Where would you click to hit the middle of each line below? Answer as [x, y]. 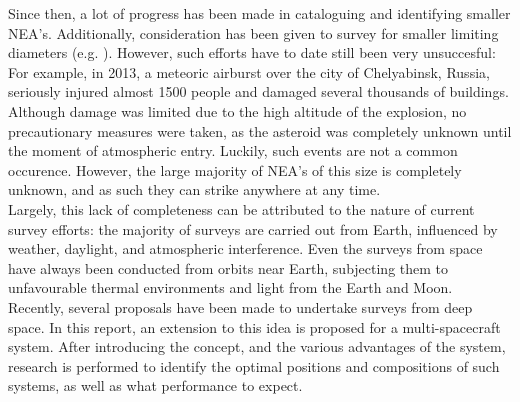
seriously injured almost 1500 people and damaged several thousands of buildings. [258, 91]
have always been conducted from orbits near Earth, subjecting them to [228, 267]
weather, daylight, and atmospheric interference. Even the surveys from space [245, 248]
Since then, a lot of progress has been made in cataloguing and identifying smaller [259, 13]
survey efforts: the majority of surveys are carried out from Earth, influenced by [253, 228]
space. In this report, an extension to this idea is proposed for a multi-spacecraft [254, 326]
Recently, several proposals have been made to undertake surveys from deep [240, 306]
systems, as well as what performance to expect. [155, 385]
